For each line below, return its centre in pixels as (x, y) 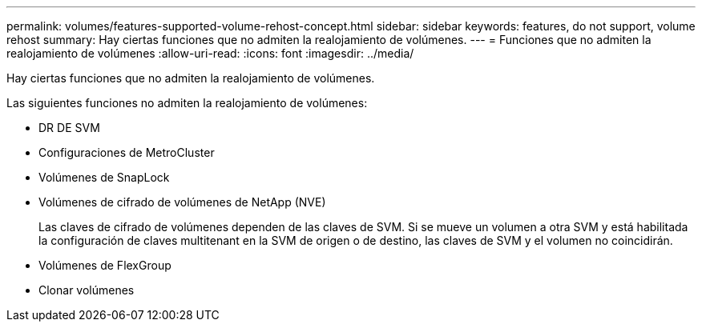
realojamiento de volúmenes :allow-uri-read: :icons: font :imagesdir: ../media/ (210, 53)
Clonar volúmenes (87, 290)
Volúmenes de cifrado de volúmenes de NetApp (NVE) (182, 202)
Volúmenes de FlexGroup (105, 265)
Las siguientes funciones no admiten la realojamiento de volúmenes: (187, 103)
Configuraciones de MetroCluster (127, 152)
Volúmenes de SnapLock (104, 177)
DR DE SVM (69, 128)
